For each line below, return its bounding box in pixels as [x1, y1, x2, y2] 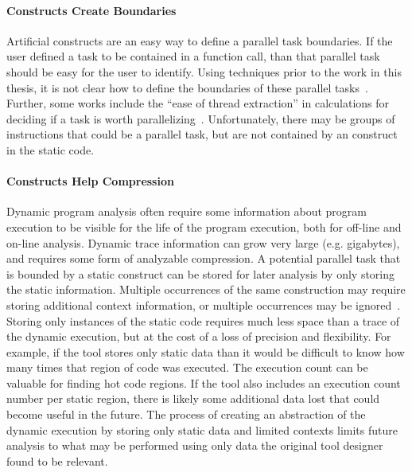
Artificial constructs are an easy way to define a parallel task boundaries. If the [6, 32, 393, 49]
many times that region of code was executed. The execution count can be [6, 359, 368, 376]
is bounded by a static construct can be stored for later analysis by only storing [6, 265, 395, 282]
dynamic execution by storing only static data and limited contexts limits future [6, 421, 398, 438]
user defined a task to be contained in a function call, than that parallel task [6, 48, 380, 64]
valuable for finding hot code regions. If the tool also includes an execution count [6, 374, 401, 391]
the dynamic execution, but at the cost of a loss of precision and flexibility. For [6, 328, 391, 345]
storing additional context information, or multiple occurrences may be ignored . [6, 296, 401, 313]
